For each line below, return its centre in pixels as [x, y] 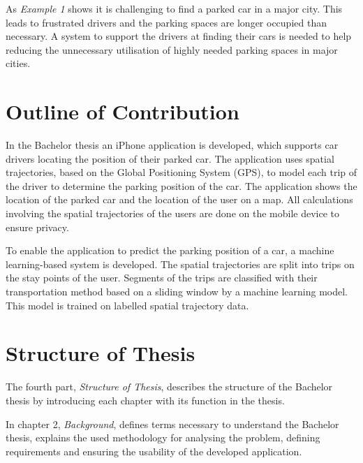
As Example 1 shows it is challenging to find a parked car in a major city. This [174, 8]
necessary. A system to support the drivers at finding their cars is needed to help [179, 36]
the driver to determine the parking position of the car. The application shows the [181, 185]
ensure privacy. [37, 227]
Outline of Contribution [123, 111]
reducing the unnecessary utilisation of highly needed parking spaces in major [172, 49]
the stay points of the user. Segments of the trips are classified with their [162, 278]
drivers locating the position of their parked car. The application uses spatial [170, 158]
